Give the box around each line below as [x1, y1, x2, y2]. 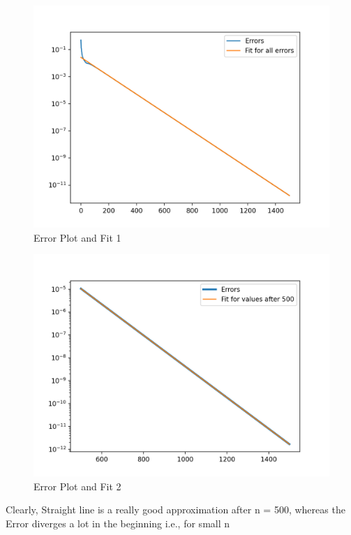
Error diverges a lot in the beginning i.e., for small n [6, 515, 230, 530]
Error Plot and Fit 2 [33, 478, 121, 493]
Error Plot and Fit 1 [33, 230, 121, 244]
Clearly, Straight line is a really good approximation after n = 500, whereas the [6, 502, 345, 517]
